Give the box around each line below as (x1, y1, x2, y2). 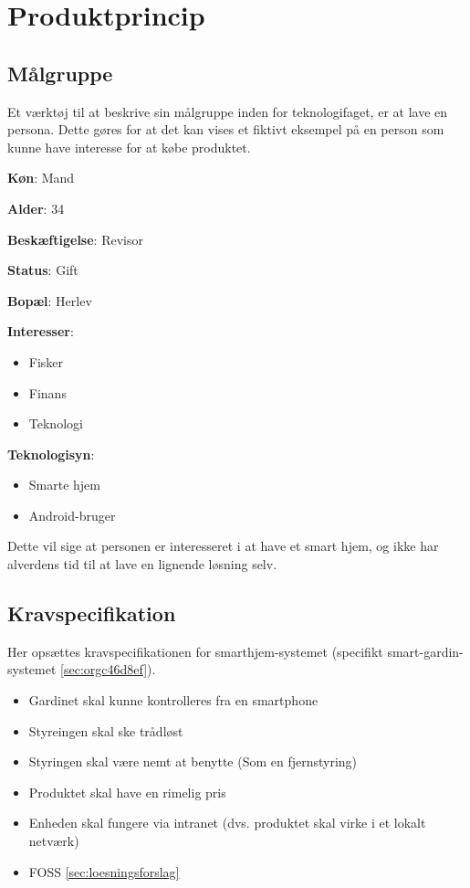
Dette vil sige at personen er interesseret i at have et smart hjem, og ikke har (7, 536, 439, 555)
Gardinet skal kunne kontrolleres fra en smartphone (28, 691, 319, 710)
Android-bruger (28, 505, 116, 524)
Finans (28, 383, 67, 402)
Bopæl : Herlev (7, 291, 92, 310)
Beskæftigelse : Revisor (7, 229, 143, 248)
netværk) (28, 831, 79, 851)
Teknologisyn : (7, 444, 95, 463)
